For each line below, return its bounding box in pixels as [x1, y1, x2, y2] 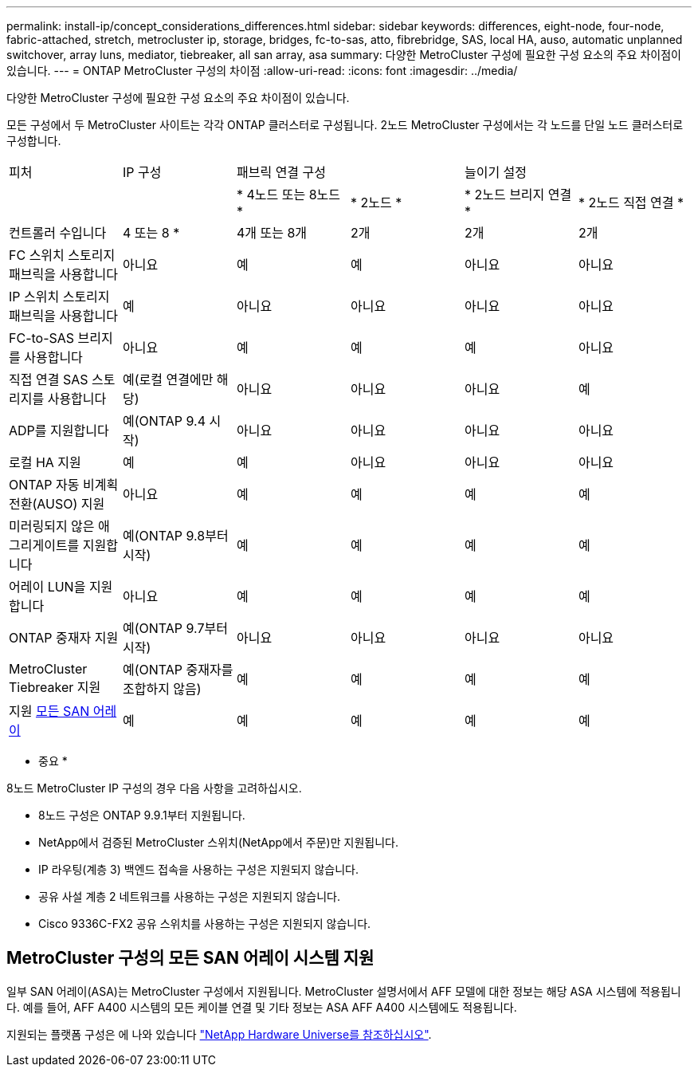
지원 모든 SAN [9, 703, 90, 719]
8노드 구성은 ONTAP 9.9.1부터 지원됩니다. [38, 808, 245, 822]
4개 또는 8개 [236, 225, 308, 241]
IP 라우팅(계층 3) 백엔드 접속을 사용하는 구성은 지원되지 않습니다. [38, 863, 359, 876]
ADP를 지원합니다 [9, 423, 109, 438]
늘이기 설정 [464, 164, 527, 180]
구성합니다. [6, 134, 61, 147]
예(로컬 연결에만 [122, 371, 214, 387]
